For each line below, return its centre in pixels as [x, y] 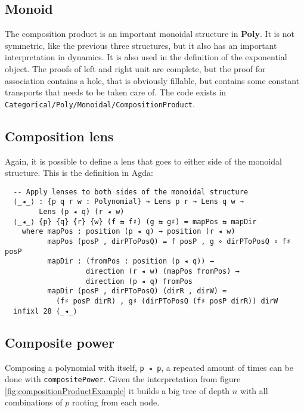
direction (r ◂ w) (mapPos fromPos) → [163, 272]
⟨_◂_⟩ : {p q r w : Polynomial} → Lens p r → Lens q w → [128, 202]
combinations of [34, 402]
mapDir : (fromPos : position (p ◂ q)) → [131, 261]
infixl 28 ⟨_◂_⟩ [45, 311]
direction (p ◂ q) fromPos [139, 281]
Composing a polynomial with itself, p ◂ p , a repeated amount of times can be [149, 367]
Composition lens [59, 136]
